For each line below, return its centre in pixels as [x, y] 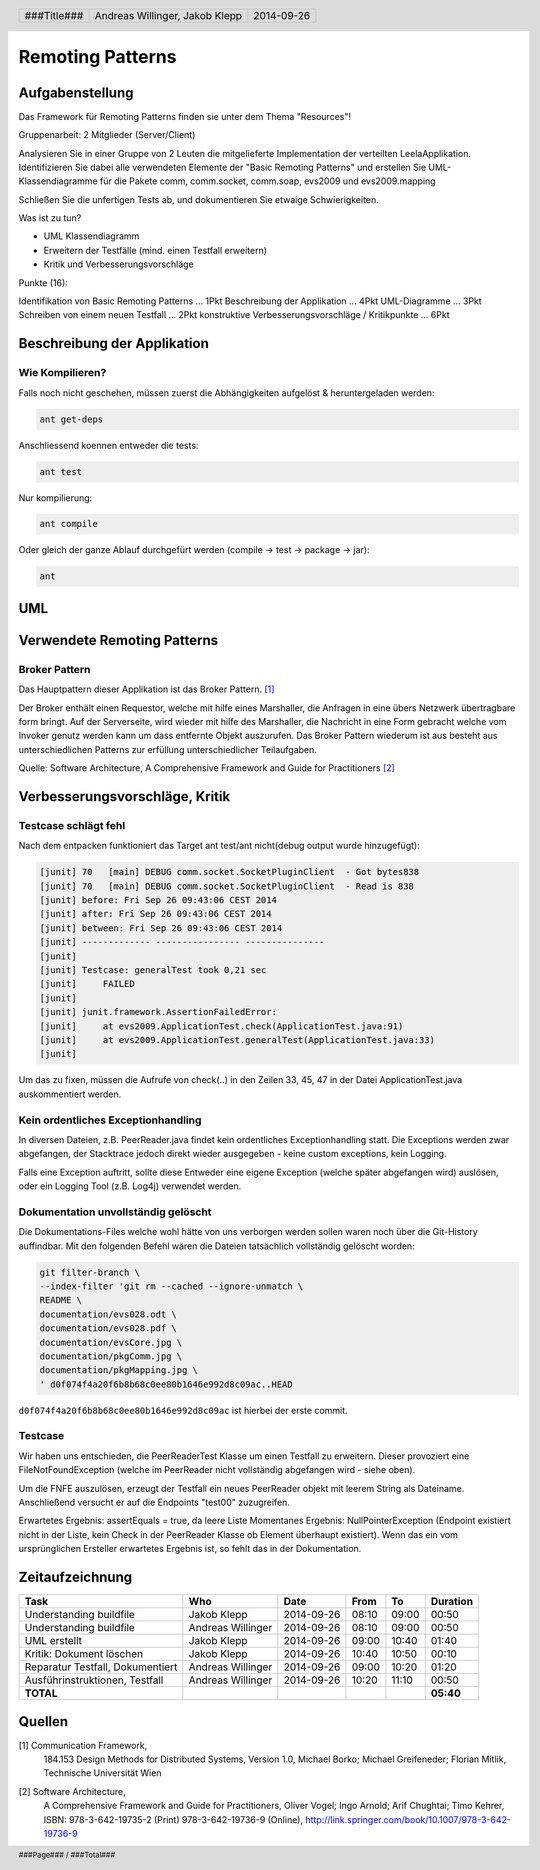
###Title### [54, 15]
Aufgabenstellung [76, 92]
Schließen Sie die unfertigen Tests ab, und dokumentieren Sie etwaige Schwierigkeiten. [198, 199]
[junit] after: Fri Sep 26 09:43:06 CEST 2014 [155, 914]
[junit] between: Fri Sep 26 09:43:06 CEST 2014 [161, 928]
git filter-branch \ [89, 1272]
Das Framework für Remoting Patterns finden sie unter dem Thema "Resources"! [185, 116]
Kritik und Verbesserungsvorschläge [118, 264]
